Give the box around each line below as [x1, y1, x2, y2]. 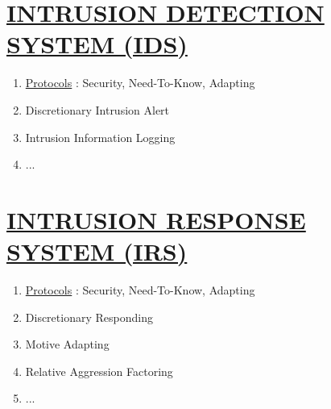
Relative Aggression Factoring [25, 362, 173, 379]
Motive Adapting [25, 336, 110, 353]
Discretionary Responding [25, 308, 153, 325]
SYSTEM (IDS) [6, 27, 188, 61]
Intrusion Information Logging [25, 128, 176, 145]
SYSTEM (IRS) [6, 235, 188, 268]
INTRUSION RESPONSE [6, 202, 306, 236]
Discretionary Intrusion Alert [25, 101, 170, 118]
